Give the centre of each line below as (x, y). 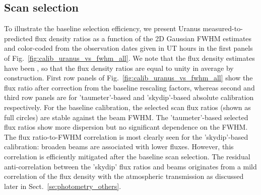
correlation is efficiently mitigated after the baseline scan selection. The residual (127, 156)
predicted (18, 38)
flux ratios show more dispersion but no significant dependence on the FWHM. (126, 127)
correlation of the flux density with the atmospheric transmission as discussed (124, 176)
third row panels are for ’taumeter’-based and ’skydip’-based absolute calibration (129, 97)
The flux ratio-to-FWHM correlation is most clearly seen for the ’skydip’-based (126, 136)
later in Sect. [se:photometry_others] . (63, 186)
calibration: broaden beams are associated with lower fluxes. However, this (119, 147)
